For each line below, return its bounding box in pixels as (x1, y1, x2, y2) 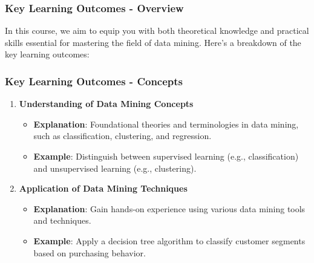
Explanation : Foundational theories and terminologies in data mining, (33, 117, 299, 130)
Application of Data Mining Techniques (19, 182, 188, 195)
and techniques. (33, 214, 91, 227)
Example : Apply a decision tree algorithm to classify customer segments (33, 234, 306, 247)
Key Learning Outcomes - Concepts (5, 73, 183, 88)
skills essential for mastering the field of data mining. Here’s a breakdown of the (5, 36, 301, 48)
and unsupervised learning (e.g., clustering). (33, 161, 197, 174)
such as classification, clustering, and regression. (33, 129, 212, 142)
